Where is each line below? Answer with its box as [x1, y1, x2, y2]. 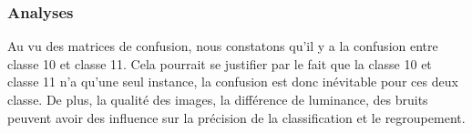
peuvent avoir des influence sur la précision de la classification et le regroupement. [7, 107, 466, 127]
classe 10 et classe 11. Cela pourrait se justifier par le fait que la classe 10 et [7, 54, 432, 73]
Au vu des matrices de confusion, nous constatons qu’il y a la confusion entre [7, 36, 438, 56]
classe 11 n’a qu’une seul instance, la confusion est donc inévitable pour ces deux [7, 72, 458, 91]
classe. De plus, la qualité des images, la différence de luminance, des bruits [7, 90, 428, 108]
